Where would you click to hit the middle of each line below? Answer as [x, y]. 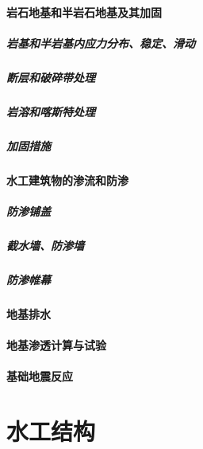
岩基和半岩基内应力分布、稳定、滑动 [101, 43]
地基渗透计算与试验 [56, 344]
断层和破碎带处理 [51, 77]
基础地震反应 [40, 376]
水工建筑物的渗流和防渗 [67, 180]
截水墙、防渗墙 [45, 245]
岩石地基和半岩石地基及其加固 [84, 12]
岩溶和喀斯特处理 [51, 111]
